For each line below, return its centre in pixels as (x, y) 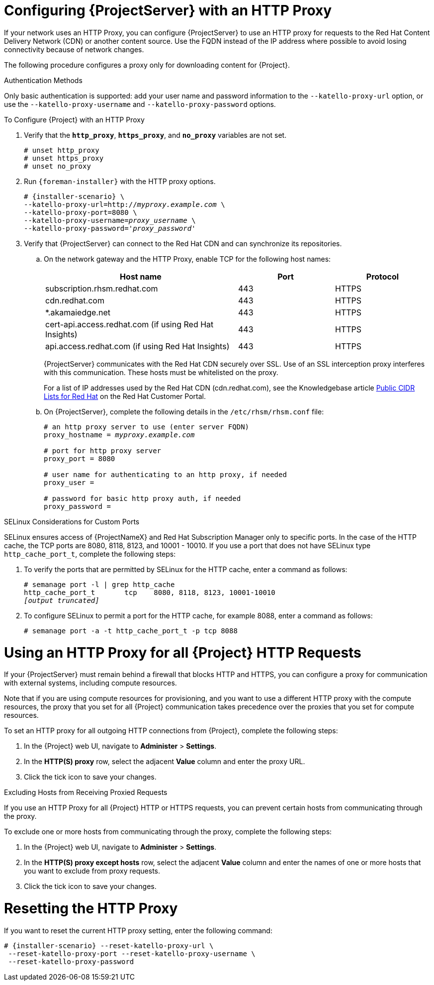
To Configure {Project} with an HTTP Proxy (74, 119)
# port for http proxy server (103, 450)
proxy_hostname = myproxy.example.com (119, 435)
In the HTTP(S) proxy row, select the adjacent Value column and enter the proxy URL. (165, 762)
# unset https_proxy (64, 158)
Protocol (383, 276)
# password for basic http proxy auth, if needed (142, 498)
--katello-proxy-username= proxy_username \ (110, 220)
